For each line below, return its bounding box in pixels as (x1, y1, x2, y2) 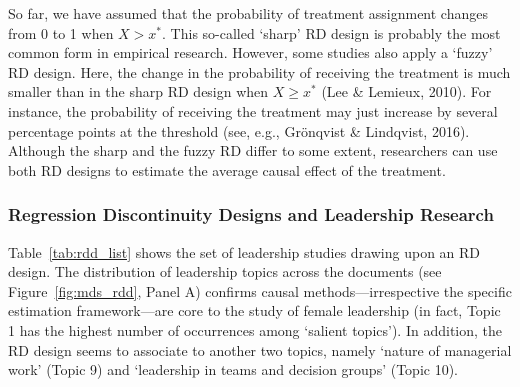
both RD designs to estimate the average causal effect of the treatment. (8, 159, 446, 180)
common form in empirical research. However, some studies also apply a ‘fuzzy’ (8, 42, 493, 63)
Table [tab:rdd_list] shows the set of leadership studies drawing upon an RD (8, 241, 481, 262)
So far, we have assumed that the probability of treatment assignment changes (8, 3, 488, 23)
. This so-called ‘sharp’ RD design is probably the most (162, 22, 501, 43)
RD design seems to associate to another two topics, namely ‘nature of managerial (8, 339, 512, 360)
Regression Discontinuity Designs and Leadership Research (8, 202, 494, 227)
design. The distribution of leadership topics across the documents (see (8, 261, 442, 282)
